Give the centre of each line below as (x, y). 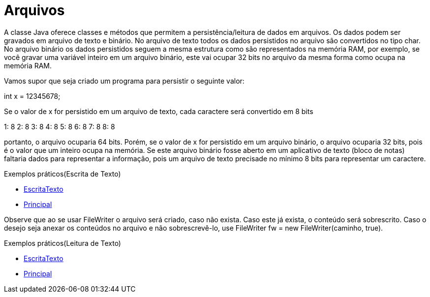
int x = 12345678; (32, 96)
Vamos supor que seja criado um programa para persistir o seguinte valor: (124, 81)
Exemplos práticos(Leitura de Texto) (62, 243)
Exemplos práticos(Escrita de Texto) (62, 174)
